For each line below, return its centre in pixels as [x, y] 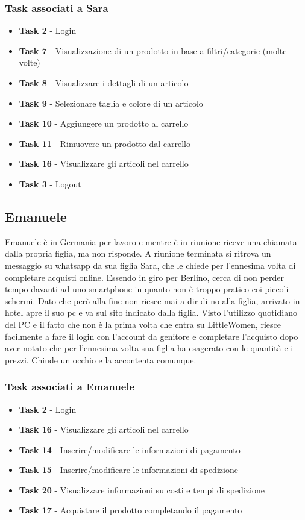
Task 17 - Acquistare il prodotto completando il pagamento [130, 510]
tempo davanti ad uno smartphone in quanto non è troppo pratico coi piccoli [147, 289]
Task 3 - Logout [50, 183]
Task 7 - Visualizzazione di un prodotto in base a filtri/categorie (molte [153, 50]
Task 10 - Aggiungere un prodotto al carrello [104, 123]
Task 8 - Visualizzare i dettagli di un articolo [104, 83]
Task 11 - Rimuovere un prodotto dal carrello [105, 143]
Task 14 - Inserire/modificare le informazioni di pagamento [130, 449]
